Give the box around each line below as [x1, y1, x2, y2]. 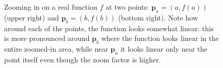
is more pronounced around [4, 33, 90, 43]
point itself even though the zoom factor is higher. [4, 54, 161, 64]
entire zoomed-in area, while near [4, 43, 108, 54]
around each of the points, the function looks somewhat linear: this [4, 22, 214, 33]
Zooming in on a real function [4, 2, 97, 12]
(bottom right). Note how [118, 12, 198, 22]
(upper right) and [4, 12, 59, 22]
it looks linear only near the [120, 43, 208, 54]
